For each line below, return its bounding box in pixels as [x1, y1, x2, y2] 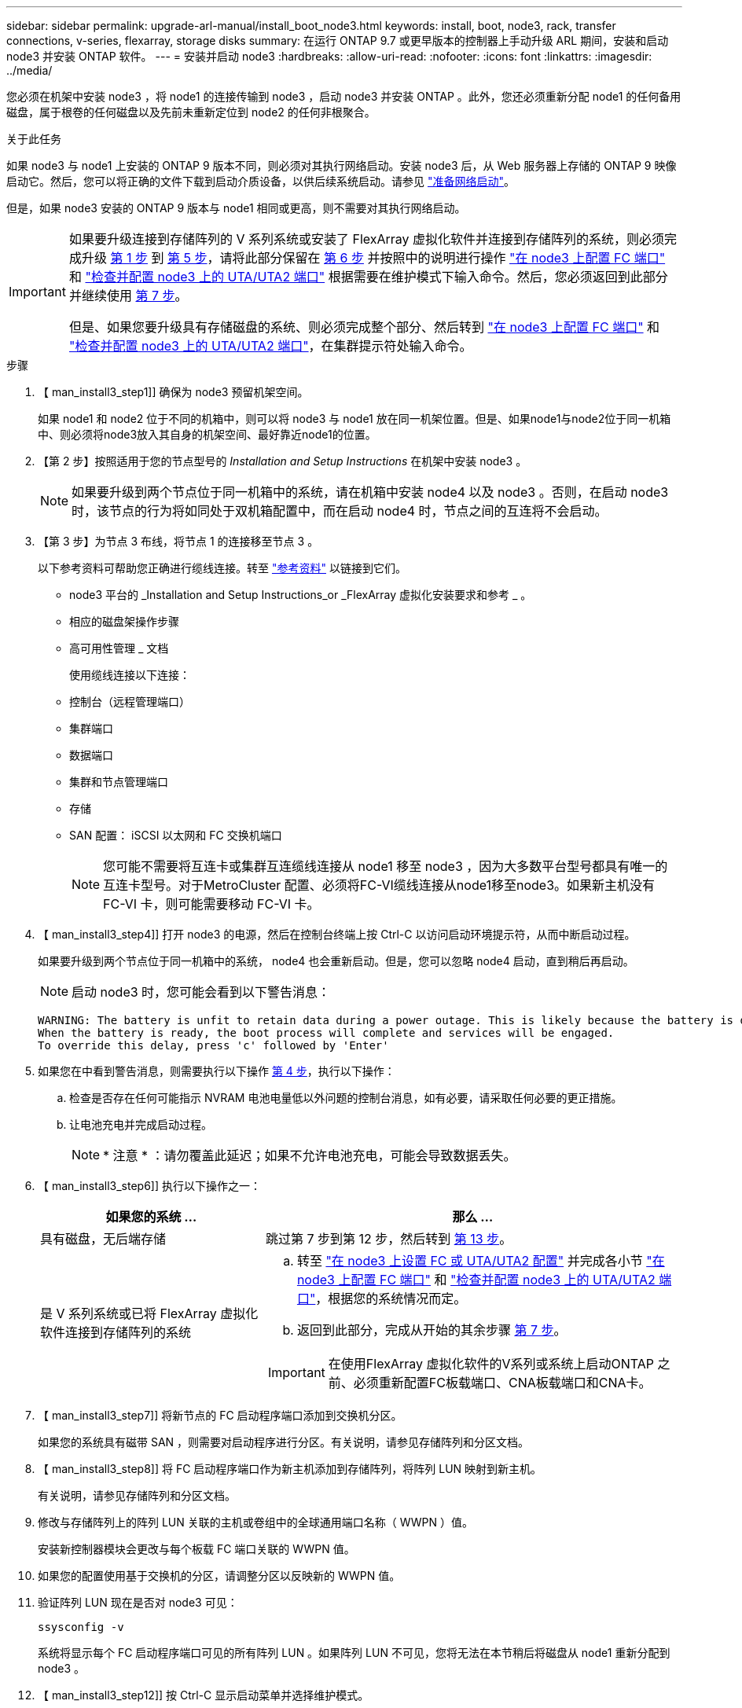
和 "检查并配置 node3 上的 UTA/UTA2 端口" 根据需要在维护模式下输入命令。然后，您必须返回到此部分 [68, 269, 668, 285]
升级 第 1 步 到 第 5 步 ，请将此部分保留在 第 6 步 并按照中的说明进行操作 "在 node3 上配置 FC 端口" [81, 250, 666, 266]
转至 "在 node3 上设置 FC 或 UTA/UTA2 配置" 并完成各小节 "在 [296, 1253, 665, 1269]
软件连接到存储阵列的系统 [40, 1324, 192, 1340]
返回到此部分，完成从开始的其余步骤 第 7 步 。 [296, 1322, 567, 1338]
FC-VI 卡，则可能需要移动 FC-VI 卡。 [103, 896, 320, 912]
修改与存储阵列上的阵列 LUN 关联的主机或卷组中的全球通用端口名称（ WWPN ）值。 [38, 1515, 474, 1529]
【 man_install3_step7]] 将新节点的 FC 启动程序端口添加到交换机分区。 [38, 1409, 402, 1422]
